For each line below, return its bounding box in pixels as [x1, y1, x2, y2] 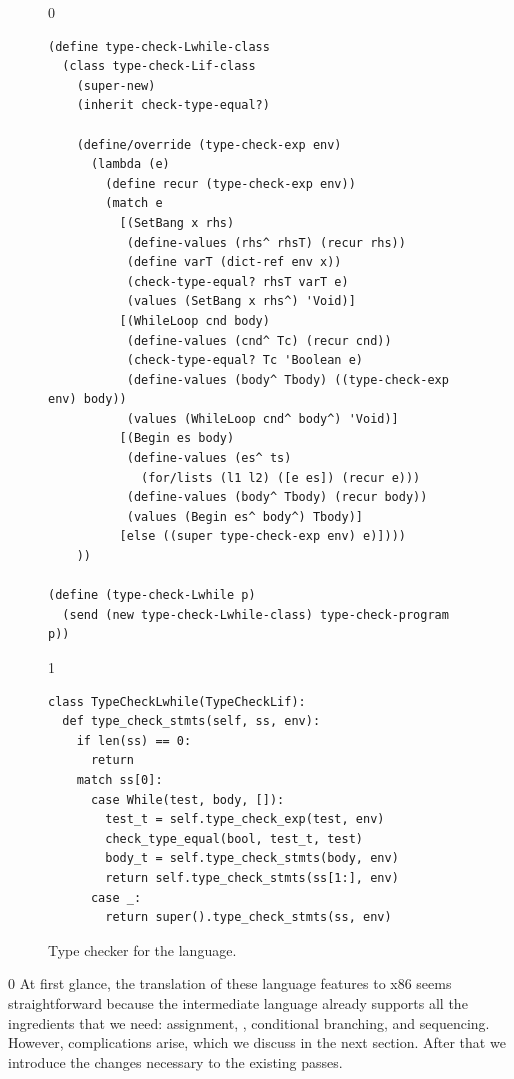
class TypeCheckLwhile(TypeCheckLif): [48, 694, 306, 709]
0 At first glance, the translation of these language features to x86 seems [8, 973, 452, 994]
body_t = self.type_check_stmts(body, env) [105, 851, 399, 866]
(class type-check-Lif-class [62, 59, 256, 74]
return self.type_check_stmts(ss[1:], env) [105, 870, 399, 885]
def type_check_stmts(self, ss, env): [62, 714, 321, 729]
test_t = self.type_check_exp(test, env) [105, 812, 385, 827]
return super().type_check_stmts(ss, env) [105, 910, 392, 925]
